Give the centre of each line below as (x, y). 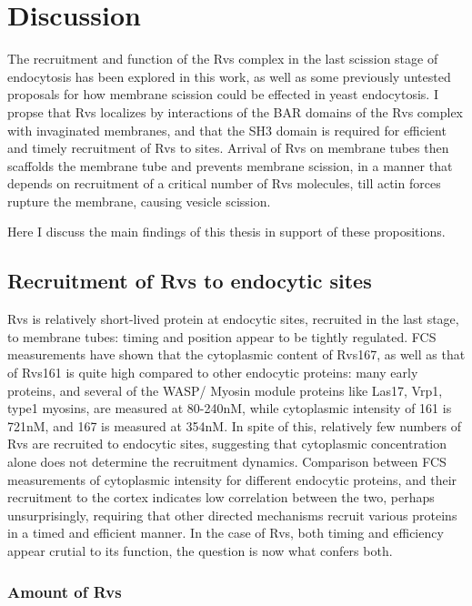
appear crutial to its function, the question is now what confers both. (200, 550)
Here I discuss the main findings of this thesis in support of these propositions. (226, 232)
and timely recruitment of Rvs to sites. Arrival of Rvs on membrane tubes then (228, 148)
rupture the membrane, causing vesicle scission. (139, 201)
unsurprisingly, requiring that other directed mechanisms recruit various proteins (232, 515)
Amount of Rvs (65, 591)
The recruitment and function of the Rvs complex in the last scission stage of (223, 59)
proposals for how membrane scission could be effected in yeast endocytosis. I (223, 94)
